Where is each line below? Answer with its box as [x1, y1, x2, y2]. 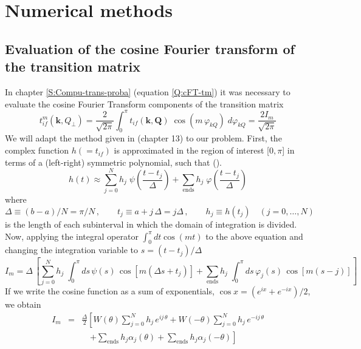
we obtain [5, 298, 41, 310]
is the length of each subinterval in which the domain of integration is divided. [5, 217, 297, 230]
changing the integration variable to [5, 243, 139, 256]
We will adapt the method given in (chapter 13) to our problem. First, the [5, 132, 282, 144]
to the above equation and [205, 229, 303, 242]
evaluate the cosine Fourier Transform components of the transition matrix [5, 97, 284, 110]
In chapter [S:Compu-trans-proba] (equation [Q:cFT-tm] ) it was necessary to [5, 85, 291, 98]
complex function [5, 144, 69, 157]
